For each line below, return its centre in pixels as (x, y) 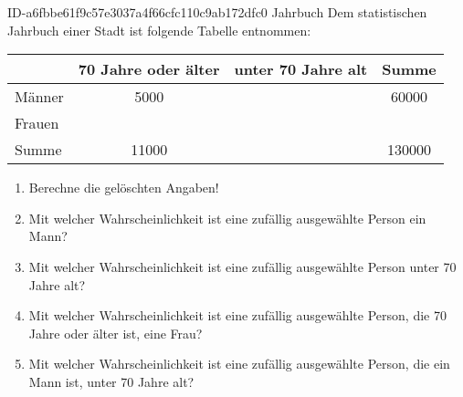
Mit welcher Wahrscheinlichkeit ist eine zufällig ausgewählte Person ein (227, 218)
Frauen (37, 123)
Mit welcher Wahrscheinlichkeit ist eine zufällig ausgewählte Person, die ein (239, 364)
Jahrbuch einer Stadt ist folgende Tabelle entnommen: (159, 30)
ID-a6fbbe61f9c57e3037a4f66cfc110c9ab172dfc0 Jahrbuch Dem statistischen (217, 12)
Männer (39, 97)
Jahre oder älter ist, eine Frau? (116, 333)
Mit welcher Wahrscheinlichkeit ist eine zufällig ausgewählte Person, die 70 (237, 315)
